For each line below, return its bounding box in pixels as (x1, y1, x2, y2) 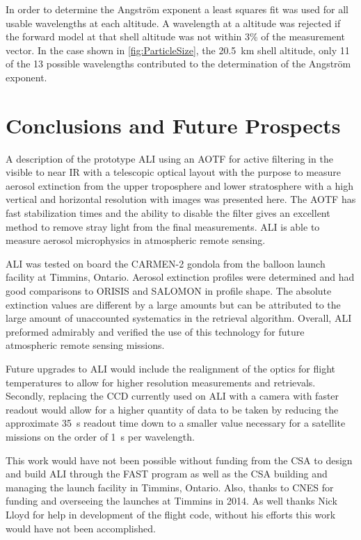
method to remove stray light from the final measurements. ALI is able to (6, 219, 320, 234)
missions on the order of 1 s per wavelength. (6, 429, 195, 443)
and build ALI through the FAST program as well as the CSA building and (6, 466, 328, 481)
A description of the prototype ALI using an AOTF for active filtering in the (6, 151, 333, 165)
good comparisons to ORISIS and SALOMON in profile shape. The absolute (6, 284, 332, 298)
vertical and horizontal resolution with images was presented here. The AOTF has (6, 192, 356, 206)
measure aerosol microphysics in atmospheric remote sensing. (6, 233, 266, 247)
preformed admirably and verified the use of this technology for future (6, 324, 305, 338)
